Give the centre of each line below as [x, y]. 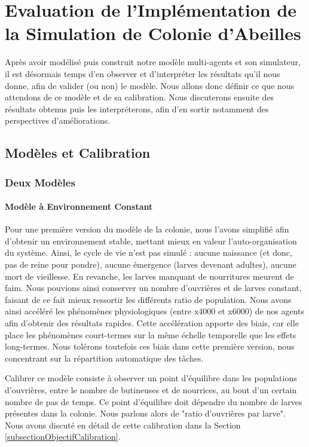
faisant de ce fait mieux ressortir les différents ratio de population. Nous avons [148, 299]
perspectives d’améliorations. [58, 120]
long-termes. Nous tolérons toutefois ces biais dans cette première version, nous [150, 346]
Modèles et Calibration [78, 153]
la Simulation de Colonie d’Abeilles [153, 33]
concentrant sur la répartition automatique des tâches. [104, 358]
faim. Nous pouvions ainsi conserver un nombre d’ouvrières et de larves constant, [153, 288]
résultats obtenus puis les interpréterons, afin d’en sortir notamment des [137, 108]
